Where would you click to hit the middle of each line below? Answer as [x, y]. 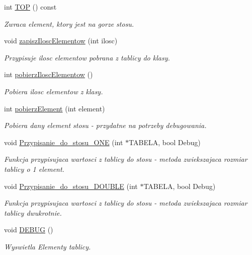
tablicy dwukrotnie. [33, 212]
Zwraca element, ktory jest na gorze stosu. [69, 23]
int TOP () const [30, 7]
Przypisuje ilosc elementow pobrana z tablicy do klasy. [87, 57]
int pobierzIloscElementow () [49, 74]
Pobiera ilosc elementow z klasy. [54, 91]
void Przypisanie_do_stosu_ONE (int [64, 142]
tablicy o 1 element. [34, 169]
